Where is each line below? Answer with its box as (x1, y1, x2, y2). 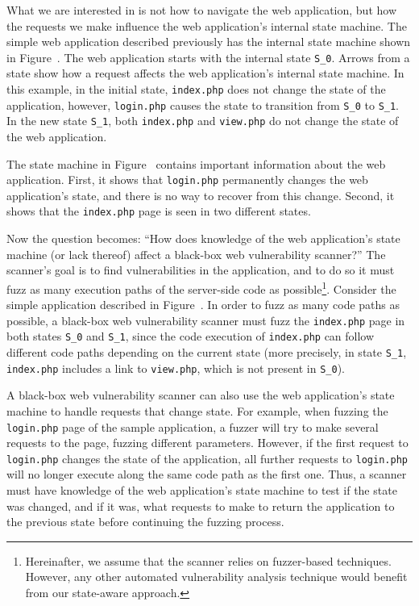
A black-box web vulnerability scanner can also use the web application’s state (6, 387, 395, 403)
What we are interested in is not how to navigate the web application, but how (6, 2, 396, 18)
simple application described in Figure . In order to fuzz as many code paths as (6, 296, 400, 313)
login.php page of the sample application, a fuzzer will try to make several (6, 418, 379, 435)
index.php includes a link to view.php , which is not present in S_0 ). (6, 359, 345, 376)
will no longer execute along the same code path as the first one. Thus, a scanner (6, 466, 407, 483)
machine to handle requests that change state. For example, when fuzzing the (6, 402, 388, 419)
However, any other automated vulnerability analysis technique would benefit (25, 568, 408, 585)
